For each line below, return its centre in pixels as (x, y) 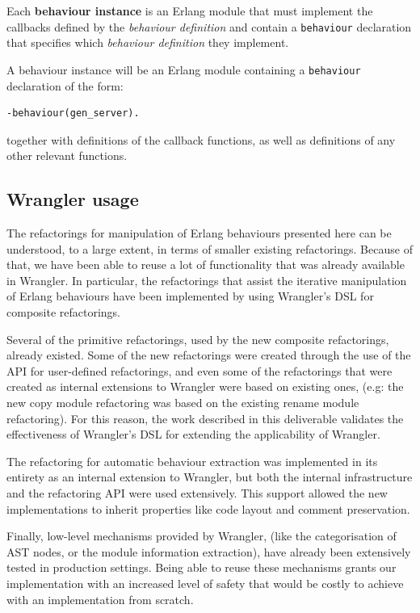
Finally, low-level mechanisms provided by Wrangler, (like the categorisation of (202, 536)
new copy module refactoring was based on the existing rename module (183, 403)
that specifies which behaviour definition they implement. (148, 42)
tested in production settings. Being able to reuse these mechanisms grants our (202, 567)
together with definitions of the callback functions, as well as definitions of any (201, 139)
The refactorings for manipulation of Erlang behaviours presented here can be (199, 233)
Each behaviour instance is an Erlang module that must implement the (190, 10)
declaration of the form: (65, 85)
